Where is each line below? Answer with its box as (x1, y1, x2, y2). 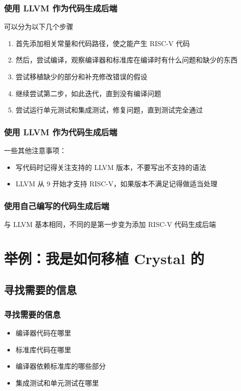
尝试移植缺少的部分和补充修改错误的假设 (15, 71, 147, 81)
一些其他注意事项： (4, 145, 66, 155)
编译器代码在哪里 (15, 327, 71, 337)
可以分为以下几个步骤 (4, 21, 73, 32)
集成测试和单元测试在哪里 (15, 377, 99, 388)
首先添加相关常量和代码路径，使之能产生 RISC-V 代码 (15, 38, 190, 48)
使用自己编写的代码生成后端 (4, 199, 109, 212)
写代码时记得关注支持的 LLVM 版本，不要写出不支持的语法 (15, 162, 206, 172)
